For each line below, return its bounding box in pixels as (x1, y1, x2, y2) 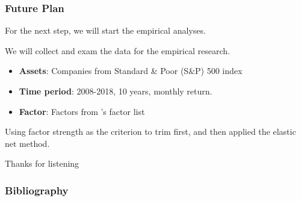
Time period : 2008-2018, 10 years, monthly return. (19, 85, 213, 97)
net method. (5, 137, 50, 149)
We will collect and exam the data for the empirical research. (5, 44, 230, 57)
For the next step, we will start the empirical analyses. (5, 24, 206, 37)
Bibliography (5, 182, 69, 197)
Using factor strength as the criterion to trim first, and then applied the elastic (5, 125, 296, 138)
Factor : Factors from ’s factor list (19, 105, 145, 117)
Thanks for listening (5, 157, 79, 170)
